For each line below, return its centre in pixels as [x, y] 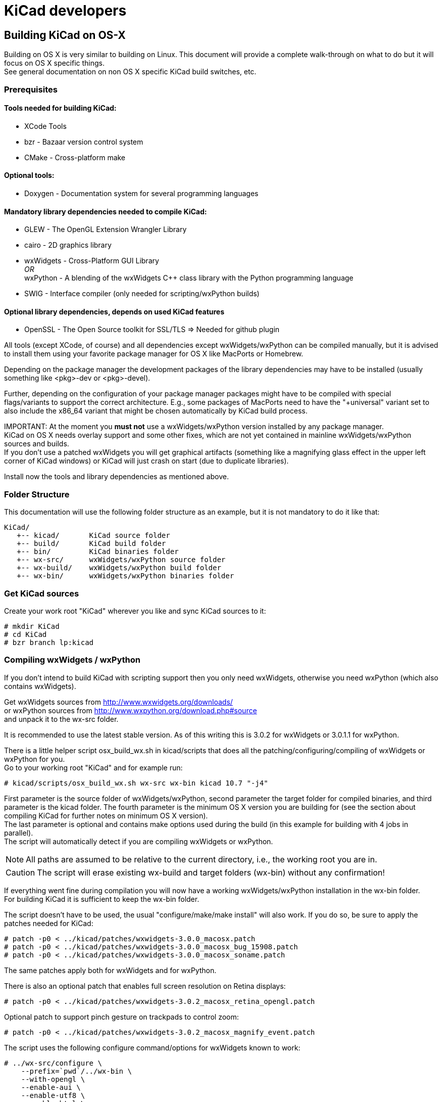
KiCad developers [65, 11]
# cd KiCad [26, 634]
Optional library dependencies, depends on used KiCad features [114, 311]
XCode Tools [45, 126]
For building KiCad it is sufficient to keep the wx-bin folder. [102, 899]
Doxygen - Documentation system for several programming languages [141, 193]
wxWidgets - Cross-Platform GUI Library [92, 261]
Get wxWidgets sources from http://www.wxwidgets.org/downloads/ [118, 702]
